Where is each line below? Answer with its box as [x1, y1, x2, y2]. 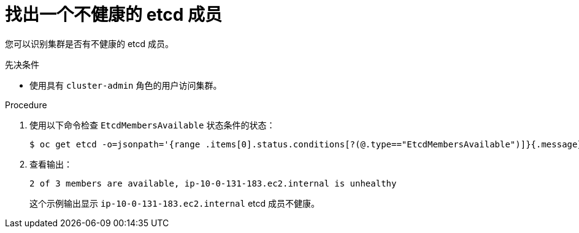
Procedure [5, 99, 47, 110]
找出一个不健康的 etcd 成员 [5, 4, 223, 25]
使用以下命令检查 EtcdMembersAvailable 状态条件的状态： [29, 119, 275, 130]
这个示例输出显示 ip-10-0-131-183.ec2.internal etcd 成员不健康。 [29, 198, 320, 209]
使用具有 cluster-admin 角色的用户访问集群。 [29, 80, 222, 91]
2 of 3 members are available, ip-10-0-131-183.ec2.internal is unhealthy [29, 178, 397, 188]
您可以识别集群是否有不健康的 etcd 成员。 [5, 38, 174, 49]
